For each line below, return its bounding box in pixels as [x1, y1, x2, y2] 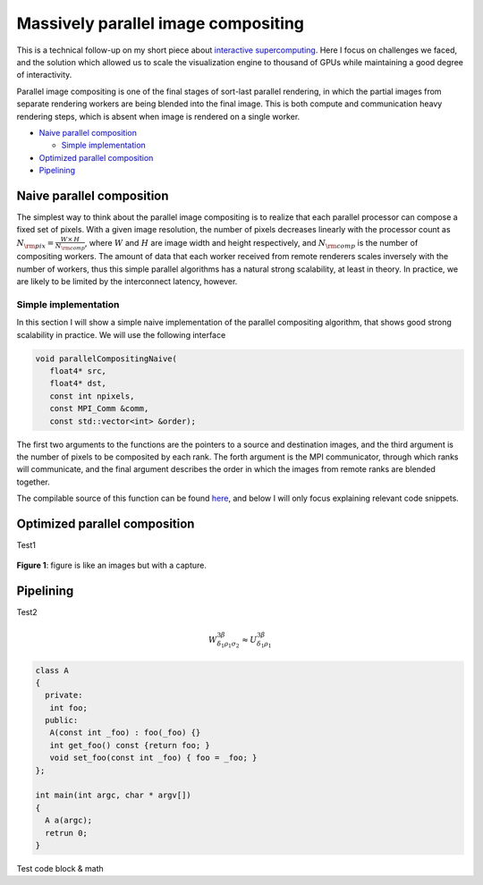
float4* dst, [49, 378, 107, 389]
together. [16, 476, 51, 487]
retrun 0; [45, 828, 89, 838]
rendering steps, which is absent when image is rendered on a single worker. [16, 111, 301, 122]
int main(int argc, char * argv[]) [35, 790, 191, 800]
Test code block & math [16, 863, 104, 873]
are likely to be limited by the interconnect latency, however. [16, 276, 238, 287]
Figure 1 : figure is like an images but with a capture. [16, 560, 208, 571]
